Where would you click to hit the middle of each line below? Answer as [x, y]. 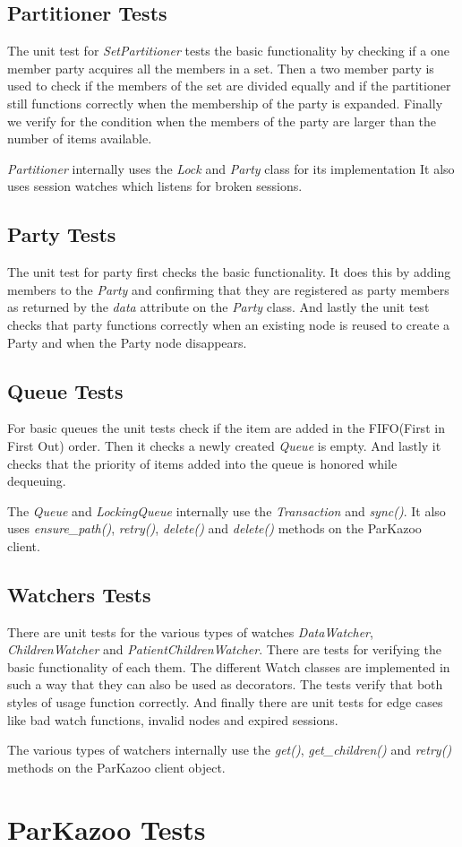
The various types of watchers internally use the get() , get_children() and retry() [230, 750]
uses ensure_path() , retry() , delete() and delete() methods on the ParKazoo [214, 528]
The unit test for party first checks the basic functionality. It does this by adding [229, 272]
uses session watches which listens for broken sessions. [155, 186]
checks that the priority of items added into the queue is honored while [202, 463]
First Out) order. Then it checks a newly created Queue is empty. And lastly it [224, 445]
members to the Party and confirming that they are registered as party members [228, 289]
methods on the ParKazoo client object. [116, 767]
